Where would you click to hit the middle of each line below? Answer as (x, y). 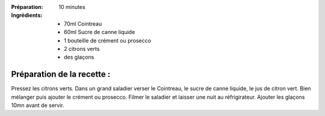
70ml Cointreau (83, 23)
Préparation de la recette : (61, 74)
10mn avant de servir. (38, 105)
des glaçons (79, 57)
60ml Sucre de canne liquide (100, 32)
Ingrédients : (27, 16)
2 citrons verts (82, 48)
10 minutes (72, 7)
